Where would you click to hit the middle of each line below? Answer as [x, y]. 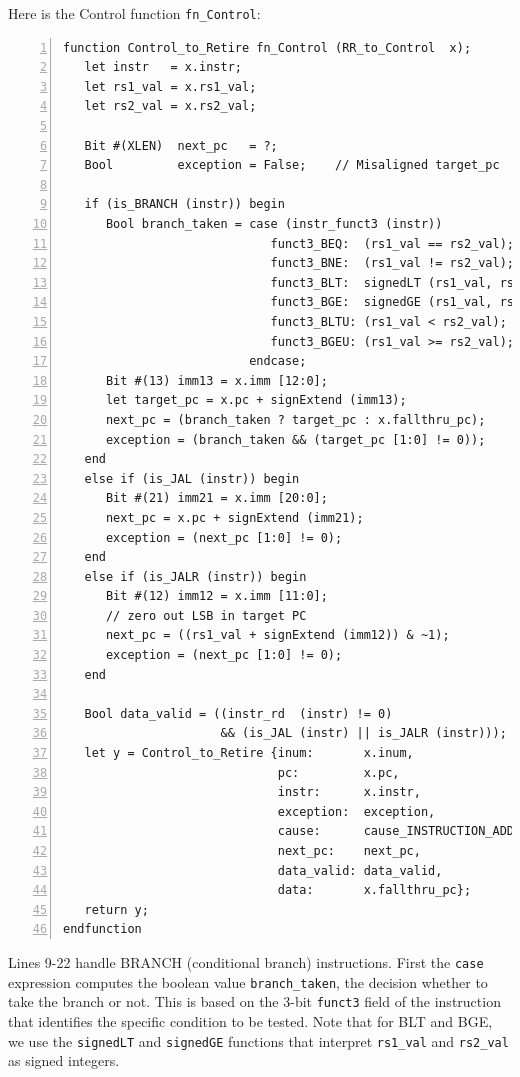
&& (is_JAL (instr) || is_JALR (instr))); [363, 733]
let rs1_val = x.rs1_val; [170, 86]
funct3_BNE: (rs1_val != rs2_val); [392, 263]
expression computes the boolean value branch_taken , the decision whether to [248, 981]
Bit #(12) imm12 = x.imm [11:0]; [216, 596]
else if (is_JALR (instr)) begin [195, 576]
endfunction [102, 929]
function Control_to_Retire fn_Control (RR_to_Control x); [267, 47]
